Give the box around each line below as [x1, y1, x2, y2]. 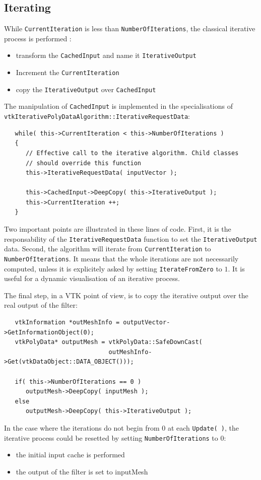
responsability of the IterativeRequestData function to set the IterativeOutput [4, 233, 257, 244]
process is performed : [4, 33, 72, 43]
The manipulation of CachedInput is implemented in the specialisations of [4, 101, 233, 111]
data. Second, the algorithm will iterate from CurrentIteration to [4, 243, 211, 254]
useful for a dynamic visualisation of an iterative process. [4, 273, 180, 284]
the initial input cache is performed [16, 449, 125, 460]
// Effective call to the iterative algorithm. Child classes [25, 149, 239, 157]
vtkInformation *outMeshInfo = [15, 319, 120, 326]
